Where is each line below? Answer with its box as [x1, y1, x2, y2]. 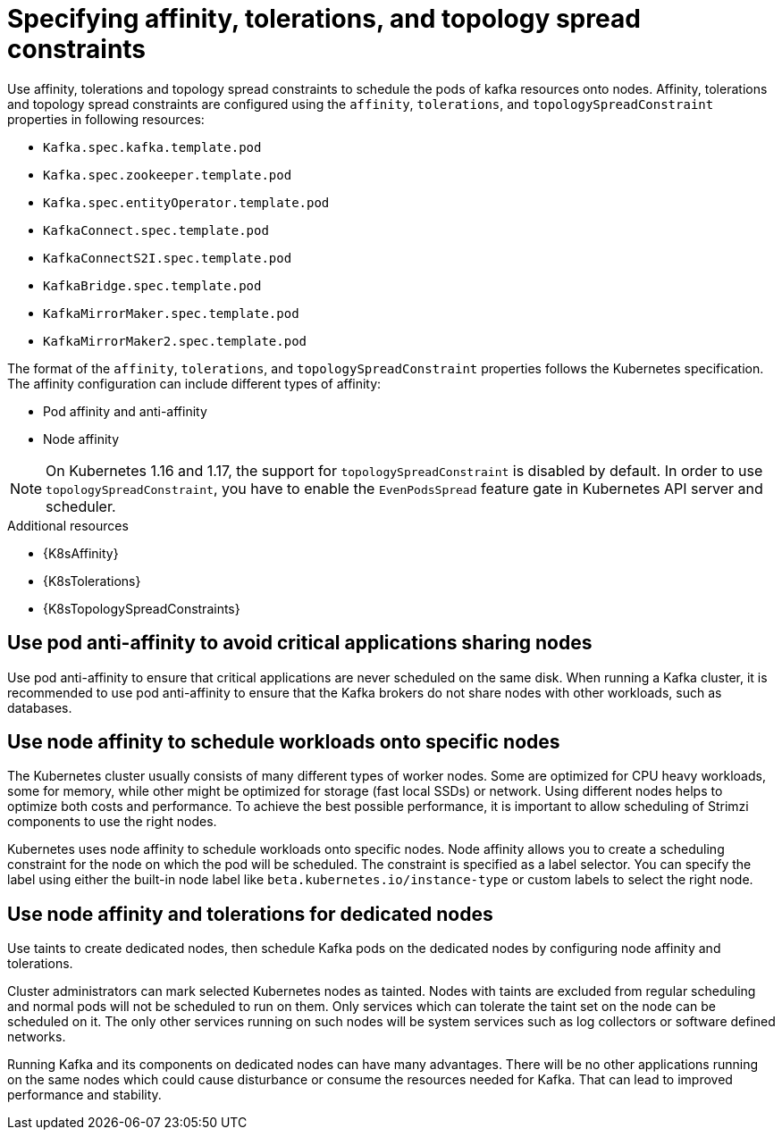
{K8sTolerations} [43, 573, 141, 589]
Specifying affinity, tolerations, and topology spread [7, 4, 641, 34]
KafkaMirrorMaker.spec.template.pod [43, 305, 299, 321]
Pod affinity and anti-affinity [43, 403, 207, 419]
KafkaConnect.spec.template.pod [43, 222, 269, 238]
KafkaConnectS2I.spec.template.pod [43, 250, 292, 265]
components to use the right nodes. [7, 814, 217, 830]
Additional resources [7, 517, 129, 533]
